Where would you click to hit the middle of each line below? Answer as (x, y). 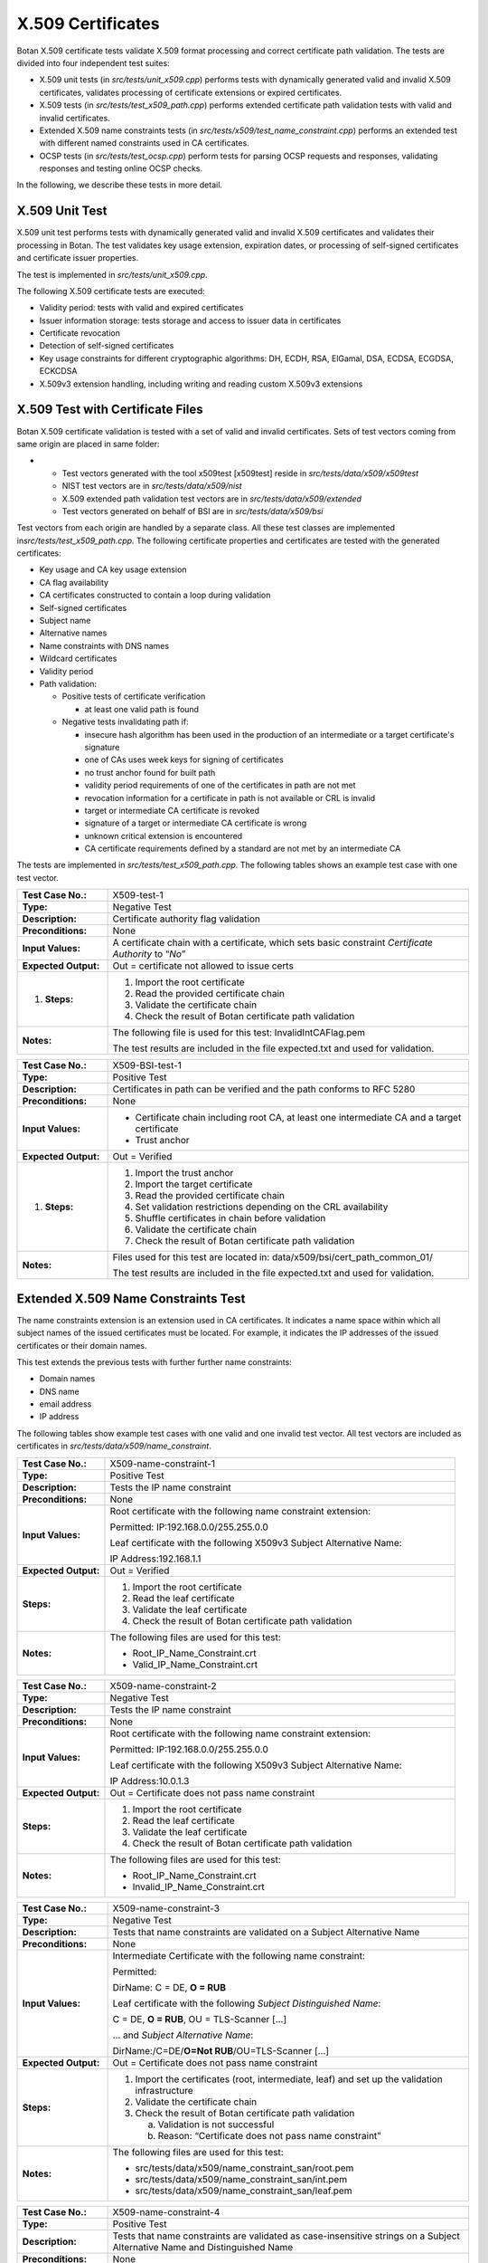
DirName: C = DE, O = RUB (169, 1987)
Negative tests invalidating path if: (125, 722)
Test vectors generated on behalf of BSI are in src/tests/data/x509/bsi (192, 511)
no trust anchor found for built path (150, 772)
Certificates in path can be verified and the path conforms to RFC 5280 (264, 1089)
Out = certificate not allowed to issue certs (203, 966)
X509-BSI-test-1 (147, 1065)
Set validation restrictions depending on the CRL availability (262, 1207)
